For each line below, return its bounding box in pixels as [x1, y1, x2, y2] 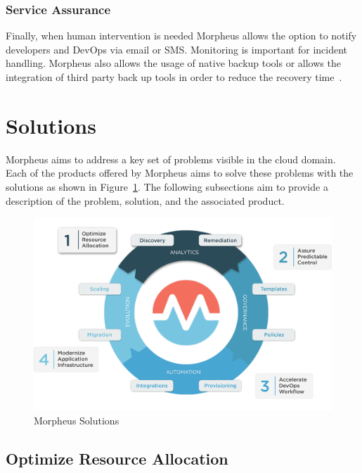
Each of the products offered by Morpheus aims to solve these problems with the [6, 165, 354, 180]
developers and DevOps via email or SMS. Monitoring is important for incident [6, 42, 348, 56]
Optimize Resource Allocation [6, 447, 228, 469]
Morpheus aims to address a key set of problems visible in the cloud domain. [6, 151, 336, 166]
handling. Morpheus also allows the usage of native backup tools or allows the [6, 56, 341, 70]
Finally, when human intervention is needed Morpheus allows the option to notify [6, 28, 357, 43]
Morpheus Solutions [34, 412, 119, 427]
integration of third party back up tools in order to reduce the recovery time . [6, 70, 342, 84]
